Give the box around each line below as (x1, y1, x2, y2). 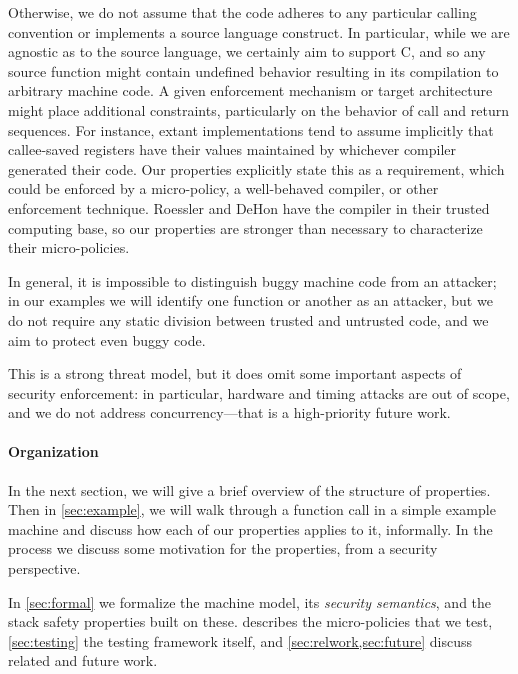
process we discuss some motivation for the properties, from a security (8, 538, 438, 559)
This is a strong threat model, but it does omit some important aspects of (8, 363, 462, 384)
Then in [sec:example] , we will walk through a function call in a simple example (8, 499, 496, 520)
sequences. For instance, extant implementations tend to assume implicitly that (8, 119, 494, 140)
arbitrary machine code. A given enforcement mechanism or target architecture (8, 80, 493, 101)
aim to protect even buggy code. (8, 329, 206, 350)
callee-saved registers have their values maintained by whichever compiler (8, 139, 457, 160)
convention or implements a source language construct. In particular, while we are (8, 21, 510, 42)
